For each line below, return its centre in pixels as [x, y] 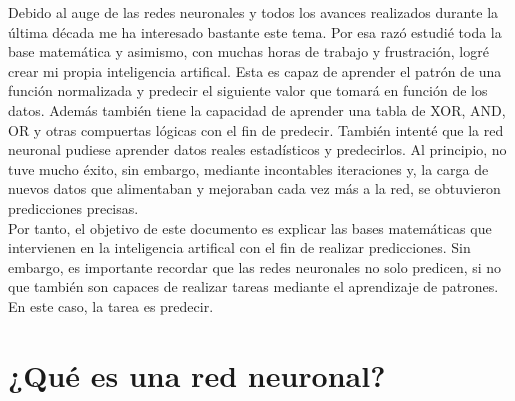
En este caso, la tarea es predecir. [111, 305]
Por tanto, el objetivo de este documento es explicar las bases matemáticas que [250, 227]
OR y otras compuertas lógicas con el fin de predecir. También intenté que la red [256, 129]
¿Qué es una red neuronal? [197, 374]
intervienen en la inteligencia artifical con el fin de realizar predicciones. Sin [239, 247]
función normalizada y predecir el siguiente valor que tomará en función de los [248, 90]
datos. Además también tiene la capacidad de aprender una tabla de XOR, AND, [257, 109]
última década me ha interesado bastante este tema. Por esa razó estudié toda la [255, 31]
